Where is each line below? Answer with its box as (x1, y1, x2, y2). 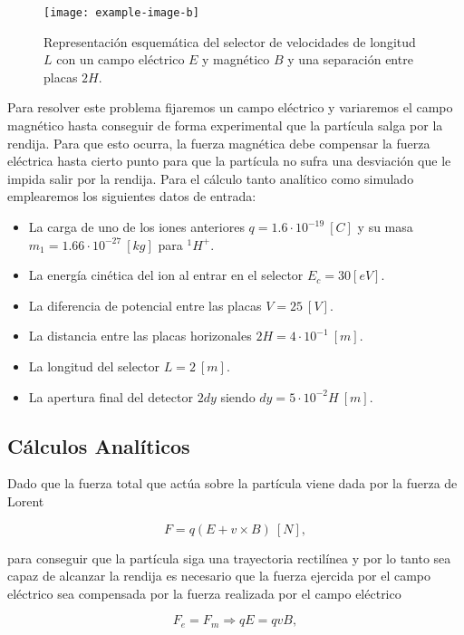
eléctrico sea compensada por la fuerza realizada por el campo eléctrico (7, 583, 401, 602)
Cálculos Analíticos (7, 431, 190, 459)
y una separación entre (287, 50, 413, 69)
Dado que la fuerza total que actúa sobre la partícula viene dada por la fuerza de (7, 474, 458, 493)
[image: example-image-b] (43, 6, 199, 19)
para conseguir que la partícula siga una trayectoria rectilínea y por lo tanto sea (7, 548, 451, 567)
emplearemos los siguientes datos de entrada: (7, 187, 256, 206)
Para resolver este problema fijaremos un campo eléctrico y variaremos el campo (7, 98, 453, 117)
